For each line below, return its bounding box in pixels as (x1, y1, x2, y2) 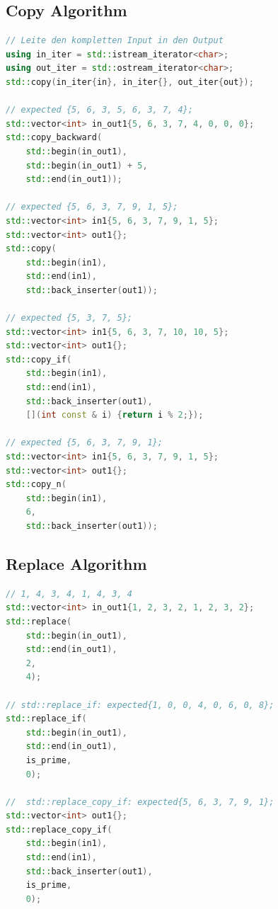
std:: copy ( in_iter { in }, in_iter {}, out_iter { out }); (6, 76, 254, 87)
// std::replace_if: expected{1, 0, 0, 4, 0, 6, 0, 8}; (6, 699, 274, 710)
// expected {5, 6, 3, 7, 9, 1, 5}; (6, 202, 178, 212)
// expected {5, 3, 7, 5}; (6, 313, 132, 324)
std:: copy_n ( (6, 479, 66, 490)
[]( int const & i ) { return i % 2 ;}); (25, 410, 204, 421)
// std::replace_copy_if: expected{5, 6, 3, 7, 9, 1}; (6, 796, 274, 807)
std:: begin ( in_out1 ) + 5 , (25, 160, 148, 171)
